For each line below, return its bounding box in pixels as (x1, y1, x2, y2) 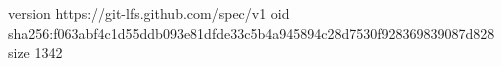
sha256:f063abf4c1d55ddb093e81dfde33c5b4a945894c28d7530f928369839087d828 (8, 22, 495, 43)
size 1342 (8, 42, 63, 63)
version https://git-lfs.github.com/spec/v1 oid (8, 3, 290, 23)
